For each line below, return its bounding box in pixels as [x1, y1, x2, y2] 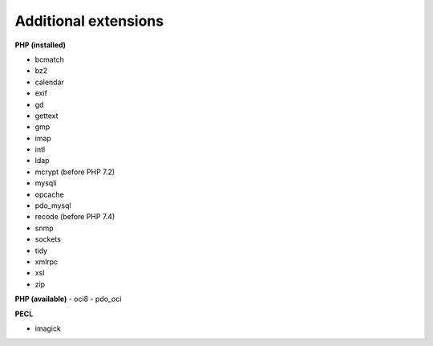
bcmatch [34, 55, 64, 64]
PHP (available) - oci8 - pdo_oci [14, 294, 122, 304]
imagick [34, 324, 62, 333]
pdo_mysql [34, 201, 71, 210]
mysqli [34, 178, 57, 188]
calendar [34, 77, 64, 87]
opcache [34, 189, 64, 199]
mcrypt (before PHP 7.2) [34, 167, 115, 177]
